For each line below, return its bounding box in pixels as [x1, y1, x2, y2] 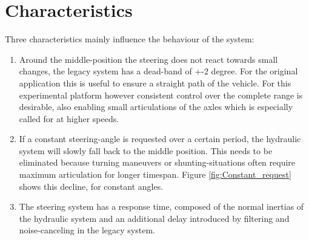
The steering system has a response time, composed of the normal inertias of [19, 200, 304, 213]
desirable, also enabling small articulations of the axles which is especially [19, 100, 293, 113]
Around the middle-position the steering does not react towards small [19, 53, 278, 65]
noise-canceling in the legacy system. [19, 224, 155, 236]
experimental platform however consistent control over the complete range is [19, 88, 303, 101]
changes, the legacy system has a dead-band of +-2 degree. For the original [19, 65, 298, 77]
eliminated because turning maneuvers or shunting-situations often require [19, 156, 296, 169]
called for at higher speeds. [19, 112, 119, 125]
